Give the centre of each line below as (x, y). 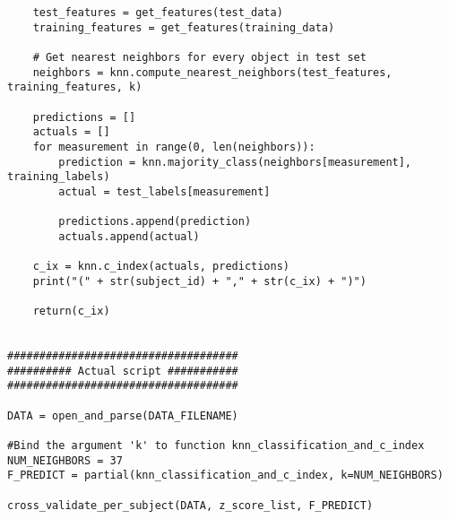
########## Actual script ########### (123, 371)
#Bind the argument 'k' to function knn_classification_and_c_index (216, 446)
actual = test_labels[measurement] (164, 191)
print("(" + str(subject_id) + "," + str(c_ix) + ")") (199, 281)
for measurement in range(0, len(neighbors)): (174, 147)
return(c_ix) (71, 311)
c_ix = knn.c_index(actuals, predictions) (161, 267)
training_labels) (59, 177)
